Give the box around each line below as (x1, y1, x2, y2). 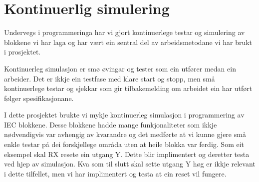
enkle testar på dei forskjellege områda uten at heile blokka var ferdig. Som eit (4, 139, 245, 149)
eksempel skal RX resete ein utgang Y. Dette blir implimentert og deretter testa (4, 148, 250, 159)
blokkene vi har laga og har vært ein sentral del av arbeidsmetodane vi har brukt (4, 36, 253, 47)
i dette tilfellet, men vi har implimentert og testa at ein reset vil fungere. (4, 168, 227, 178)
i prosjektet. (4, 46, 41, 57)
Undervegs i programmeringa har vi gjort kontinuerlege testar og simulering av (4, 27, 245, 37)
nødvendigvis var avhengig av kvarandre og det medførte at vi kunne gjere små (4, 129, 246, 139)
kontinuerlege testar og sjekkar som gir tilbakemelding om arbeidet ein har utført (4, 83, 253, 93)
